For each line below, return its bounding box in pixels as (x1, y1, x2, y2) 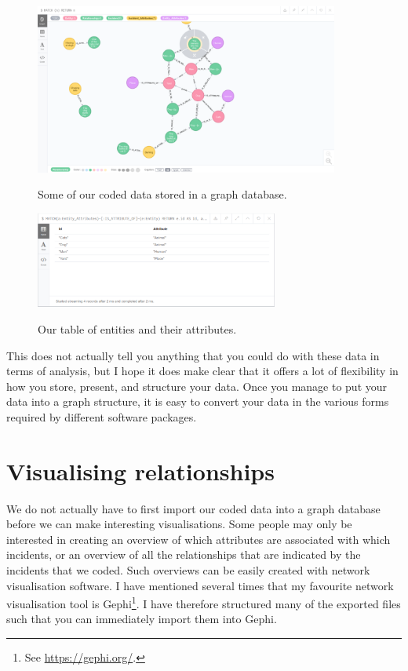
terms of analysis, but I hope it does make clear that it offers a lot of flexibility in (6, 363, 399, 379)
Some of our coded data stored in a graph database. (38, 186, 287, 202)
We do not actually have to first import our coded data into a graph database (6, 500, 381, 516)
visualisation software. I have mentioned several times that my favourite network (6, 577, 394, 593)
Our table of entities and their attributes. (38, 320, 237, 337)
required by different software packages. (6, 408, 197, 425)
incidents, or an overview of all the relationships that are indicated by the (6, 546, 361, 563)
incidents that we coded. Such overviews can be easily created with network (6, 561, 370, 578)
